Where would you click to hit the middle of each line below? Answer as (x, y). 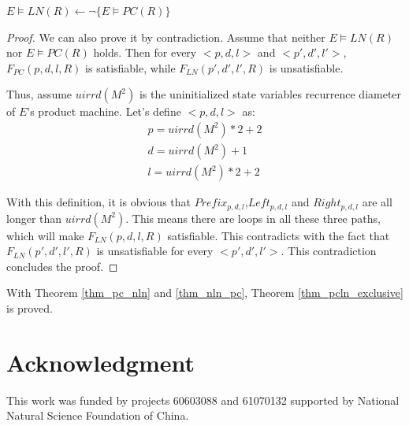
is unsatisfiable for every (155, 251)
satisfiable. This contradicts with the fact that (279, 235)
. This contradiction (329, 251)
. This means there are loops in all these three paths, (253, 218)
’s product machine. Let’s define (104, 111)
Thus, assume (39, 94)
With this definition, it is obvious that (99, 202)
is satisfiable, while (130, 67)
